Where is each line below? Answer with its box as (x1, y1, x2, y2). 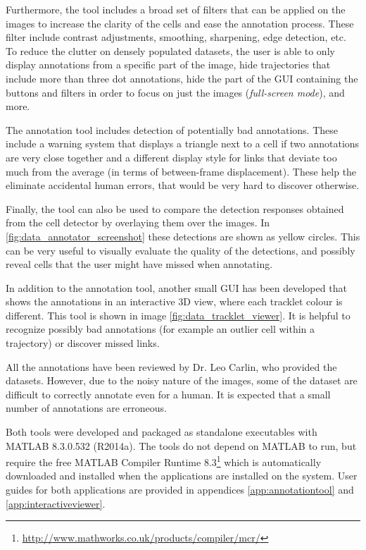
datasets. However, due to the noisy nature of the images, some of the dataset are (6, 373, 358, 388)
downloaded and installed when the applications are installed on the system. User (6, 468, 358, 483)
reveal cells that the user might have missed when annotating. (6, 257, 273, 271)
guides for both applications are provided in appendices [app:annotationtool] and (6, 482, 354, 497)
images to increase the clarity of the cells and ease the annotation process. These (6, 16, 354, 30)
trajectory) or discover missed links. (6, 336, 160, 350)
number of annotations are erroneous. (6, 401, 167, 415)
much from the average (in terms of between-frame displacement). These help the (6, 164, 357, 178)
